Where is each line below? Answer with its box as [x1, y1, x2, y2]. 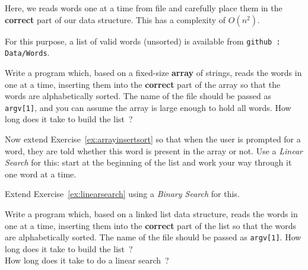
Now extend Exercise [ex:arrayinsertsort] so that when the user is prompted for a [5, 132, 301, 145]
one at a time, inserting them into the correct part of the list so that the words [5, 219, 297, 231]
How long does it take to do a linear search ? [5, 254, 169, 266]
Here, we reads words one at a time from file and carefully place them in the [5, 2, 282, 14]
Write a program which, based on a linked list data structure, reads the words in [5, 207, 298, 220]
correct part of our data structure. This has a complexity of [5, 13, 226, 26]
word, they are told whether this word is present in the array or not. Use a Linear [5, 144, 303, 157]
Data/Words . [5, 46, 50, 59]
